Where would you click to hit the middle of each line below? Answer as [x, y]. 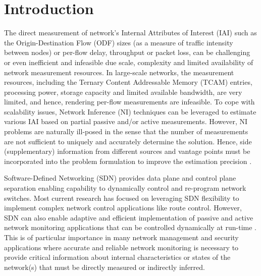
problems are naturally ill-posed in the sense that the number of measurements [126, 131]
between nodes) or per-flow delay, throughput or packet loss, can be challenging [127, 52]
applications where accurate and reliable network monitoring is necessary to [121, 247]
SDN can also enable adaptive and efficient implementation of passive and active [129, 217]
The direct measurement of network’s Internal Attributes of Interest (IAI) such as [130, 33]
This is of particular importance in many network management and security [121, 237]
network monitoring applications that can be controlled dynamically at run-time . [130, 227]
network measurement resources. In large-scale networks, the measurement [119, 72]
